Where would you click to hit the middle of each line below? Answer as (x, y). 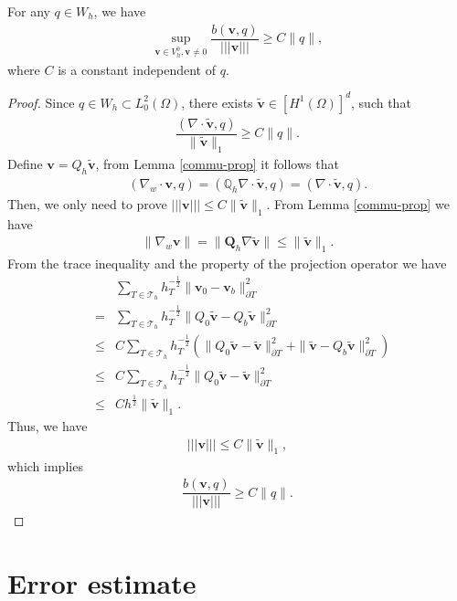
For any (29, 11)
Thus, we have (48, 425)
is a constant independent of (137, 69)
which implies (45, 465)
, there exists (217, 102)
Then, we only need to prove (87, 203)
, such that (381, 102)
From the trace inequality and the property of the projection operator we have (227, 264)
